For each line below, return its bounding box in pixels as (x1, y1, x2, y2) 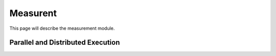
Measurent (9, 8, 57, 19)
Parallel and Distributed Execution (9, 38, 120, 47)
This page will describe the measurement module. (9, 25, 115, 31)
